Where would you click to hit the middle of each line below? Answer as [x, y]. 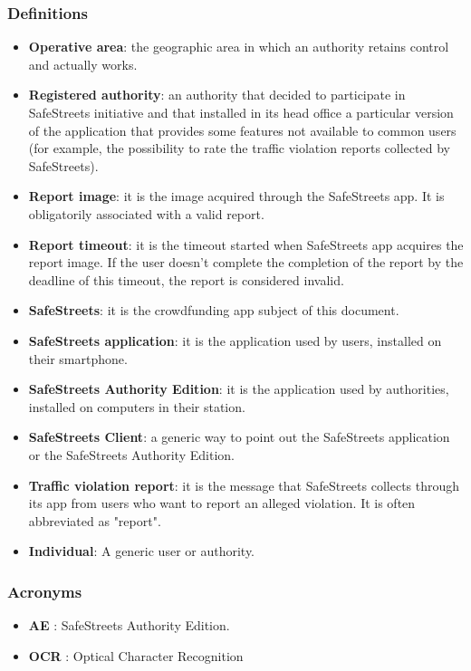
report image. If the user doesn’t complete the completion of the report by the [246, 262]
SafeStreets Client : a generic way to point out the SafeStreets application [239, 437]
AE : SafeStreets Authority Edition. [129, 625]
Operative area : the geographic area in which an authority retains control [239, 47]
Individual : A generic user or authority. [141, 551]
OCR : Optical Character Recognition [136, 655]
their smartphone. [78, 358]
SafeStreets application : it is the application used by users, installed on [235, 340]
